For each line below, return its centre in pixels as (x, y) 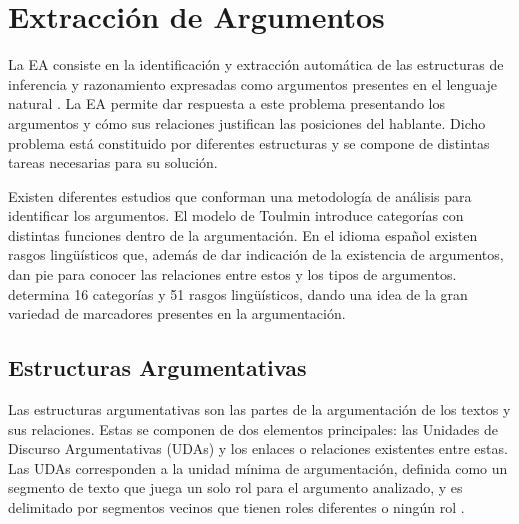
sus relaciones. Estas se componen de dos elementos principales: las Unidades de (253, 428)
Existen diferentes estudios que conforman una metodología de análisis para (240, 195)
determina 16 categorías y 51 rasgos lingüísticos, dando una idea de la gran (238, 293)
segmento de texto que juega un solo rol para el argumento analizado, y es (235, 487)
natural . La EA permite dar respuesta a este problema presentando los (226, 103)
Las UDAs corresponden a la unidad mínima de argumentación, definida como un (258, 467)
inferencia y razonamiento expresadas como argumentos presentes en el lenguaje (252, 83)
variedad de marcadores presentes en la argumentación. (177, 313)
